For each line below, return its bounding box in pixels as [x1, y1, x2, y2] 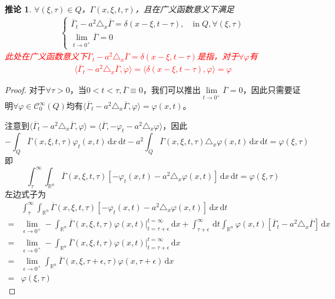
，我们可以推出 [142, 84, 201, 96]
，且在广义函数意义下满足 [135, 3, 234, 15]
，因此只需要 [243, 84, 293, 96]
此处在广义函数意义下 [5, 50, 87, 62]
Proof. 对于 [5, 84, 46, 96]
